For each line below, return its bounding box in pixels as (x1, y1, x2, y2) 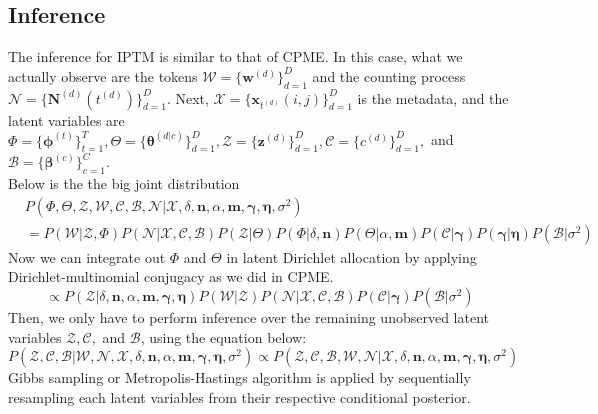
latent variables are (8, 109, 125, 130)
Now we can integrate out (8, 246, 166, 267)
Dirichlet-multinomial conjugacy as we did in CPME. (8, 266, 334, 287)
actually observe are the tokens (8, 65, 198, 86)
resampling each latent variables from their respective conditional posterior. (8, 386, 471, 407)
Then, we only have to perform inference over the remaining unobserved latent (8, 307, 489, 328)
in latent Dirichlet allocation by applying (226, 246, 477, 267)
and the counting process (312, 65, 466, 86)
